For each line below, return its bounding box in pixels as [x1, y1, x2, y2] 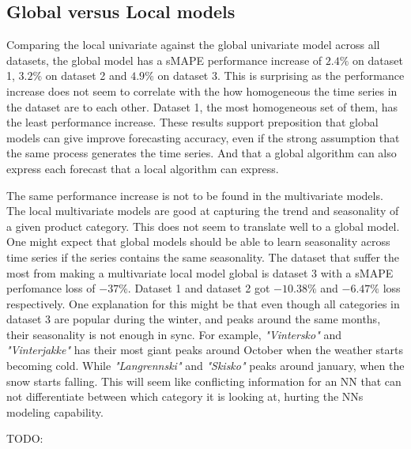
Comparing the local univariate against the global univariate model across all [6, 36, 380, 53]
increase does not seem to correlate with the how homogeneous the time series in [6, 82, 398, 99]
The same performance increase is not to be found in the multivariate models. [6, 187, 383, 203]
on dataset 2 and [45, 67, 127, 84]
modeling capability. [6, 403, 104, 420]
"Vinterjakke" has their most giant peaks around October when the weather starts [6, 341, 403, 358]
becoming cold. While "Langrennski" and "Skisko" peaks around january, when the [6, 357, 405, 374]
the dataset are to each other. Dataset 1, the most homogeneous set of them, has [6, 98, 398, 115]
